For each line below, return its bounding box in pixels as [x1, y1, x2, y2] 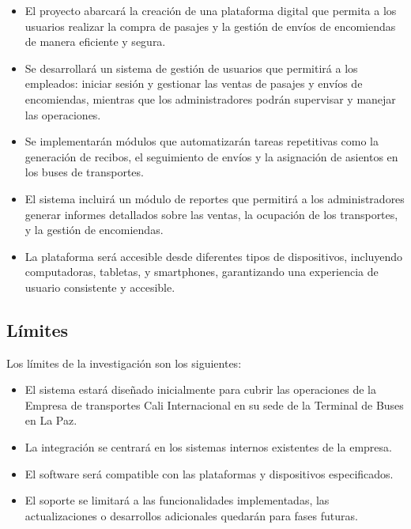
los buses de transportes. [25, 164, 144, 180]
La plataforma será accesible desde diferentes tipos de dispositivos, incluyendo [25, 247, 403, 264]
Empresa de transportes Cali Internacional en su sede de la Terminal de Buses [25, 396, 404, 413]
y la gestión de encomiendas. [25, 221, 164, 238]
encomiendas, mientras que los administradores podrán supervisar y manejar [25, 90, 396, 107]
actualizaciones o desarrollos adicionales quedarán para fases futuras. [25, 507, 358, 523]
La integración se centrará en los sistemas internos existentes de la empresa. [25, 439, 392, 455]
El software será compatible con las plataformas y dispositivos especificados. [25, 465, 394, 482]
